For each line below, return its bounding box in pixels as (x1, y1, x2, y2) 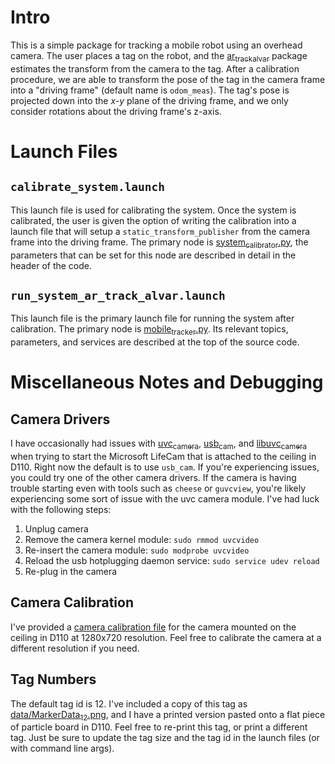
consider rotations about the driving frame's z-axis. (10, 105, 222, 117)
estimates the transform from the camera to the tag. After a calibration (10, 62, 300, 75)
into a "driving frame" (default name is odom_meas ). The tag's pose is (10, 84, 290, 96)
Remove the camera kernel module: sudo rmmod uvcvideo (24, 533, 260, 545)
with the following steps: (10, 503, 112, 515)
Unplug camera (24, 522, 89, 535)
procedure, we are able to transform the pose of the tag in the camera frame (10, 73, 326, 85)
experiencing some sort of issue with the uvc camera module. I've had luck (10, 492, 320, 505)
